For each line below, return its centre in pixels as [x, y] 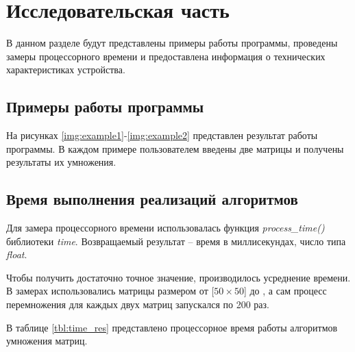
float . [17, 254]
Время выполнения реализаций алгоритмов [152, 199]
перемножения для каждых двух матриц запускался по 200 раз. [138, 304]
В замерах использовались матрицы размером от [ [110, 291]
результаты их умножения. [61, 162]
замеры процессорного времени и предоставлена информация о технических [166, 56]
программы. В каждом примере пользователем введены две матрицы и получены [175, 148]
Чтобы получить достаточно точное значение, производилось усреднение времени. [179, 277]
